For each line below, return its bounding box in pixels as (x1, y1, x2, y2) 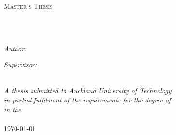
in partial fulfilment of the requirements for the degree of (4, 95, 171, 105)
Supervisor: (4, 59, 37, 69)
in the (4, 104, 21, 114)
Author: (4, 43, 27, 53)
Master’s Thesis (4, 1, 53, 11)
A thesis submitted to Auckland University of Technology (4, 85, 172, 95)
